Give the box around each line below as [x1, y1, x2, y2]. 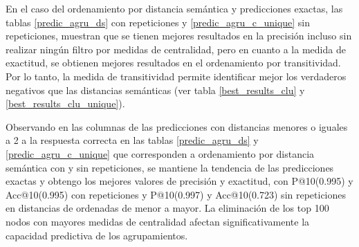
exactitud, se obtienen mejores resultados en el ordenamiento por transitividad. [6, 55, 341, 70]
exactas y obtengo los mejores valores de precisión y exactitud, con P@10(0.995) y [6, 174, 353, 188]
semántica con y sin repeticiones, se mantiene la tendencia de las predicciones [6, 160, 334, 174]
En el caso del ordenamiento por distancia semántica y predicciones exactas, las [6, 1, 343, 15]
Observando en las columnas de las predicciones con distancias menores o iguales [6, 119, 348, 134]
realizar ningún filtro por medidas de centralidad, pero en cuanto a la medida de [6, 42, 346, 56]
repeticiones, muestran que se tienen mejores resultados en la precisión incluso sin [6, 28, 352, 43]
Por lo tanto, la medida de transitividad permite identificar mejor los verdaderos [6, 68, 347, 83]
